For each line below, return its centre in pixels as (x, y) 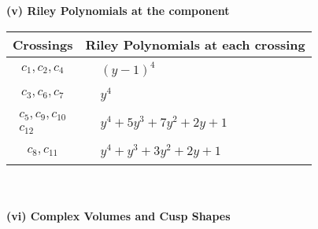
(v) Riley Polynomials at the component (118, 10)
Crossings (43, 44)
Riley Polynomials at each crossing (195, 44)
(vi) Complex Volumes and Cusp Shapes (118, 215)
